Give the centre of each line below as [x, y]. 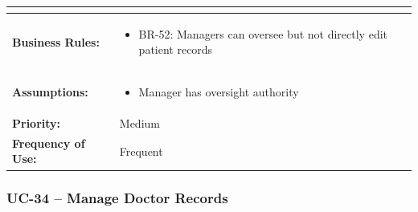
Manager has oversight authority [219, 92]
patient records [176, 49]
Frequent [141, 151]
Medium [139, 123]
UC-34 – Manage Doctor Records [117, 198]
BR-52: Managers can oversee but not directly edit [263, 33]
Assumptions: [50, 92]
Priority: [37, 123]
